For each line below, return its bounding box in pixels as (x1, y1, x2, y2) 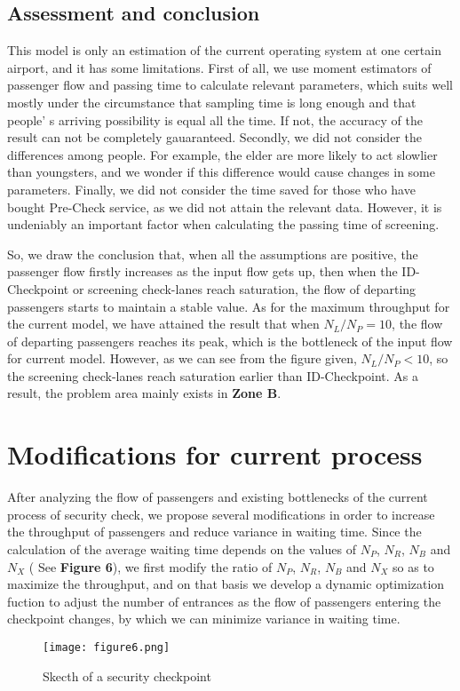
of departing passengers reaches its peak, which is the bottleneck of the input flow (7, 331, 453, 350)
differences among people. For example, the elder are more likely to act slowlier (7, 145, 438, 163)
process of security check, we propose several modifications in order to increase (7, 504, 435, 523)
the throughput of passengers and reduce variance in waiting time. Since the (7, 522, 422, 541)
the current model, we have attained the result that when (7, 314, 320, 333)
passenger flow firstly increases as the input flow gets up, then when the (7, 262, 398, 281)
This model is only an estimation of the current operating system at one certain (7, 41, 441, 60)
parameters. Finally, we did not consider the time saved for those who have (7, 179, 416, 198)
